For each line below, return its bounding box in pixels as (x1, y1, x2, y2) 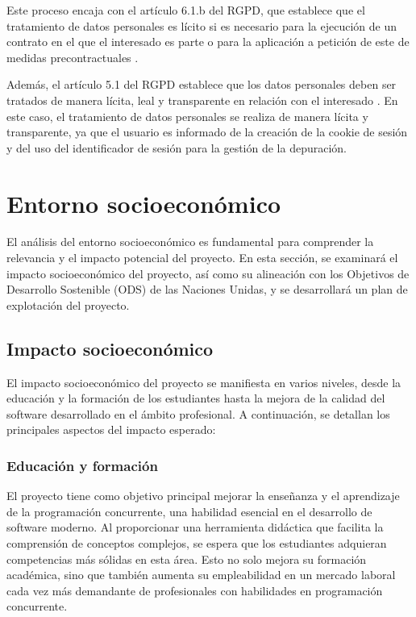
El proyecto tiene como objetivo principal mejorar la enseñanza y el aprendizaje (6, 487, 400, 504)
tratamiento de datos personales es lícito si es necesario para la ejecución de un (6, 17, 397, 34)
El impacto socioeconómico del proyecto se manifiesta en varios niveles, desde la (6, 373, 401, 390)
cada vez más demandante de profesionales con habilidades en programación (6, 582, 383, 598)
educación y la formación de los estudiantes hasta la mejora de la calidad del (6, 390, 385, 406)
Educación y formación (6, 455, 158, 475)
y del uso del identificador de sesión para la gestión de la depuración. (6, 139, 347, 156)
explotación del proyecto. (6, 296, 130, 313)
